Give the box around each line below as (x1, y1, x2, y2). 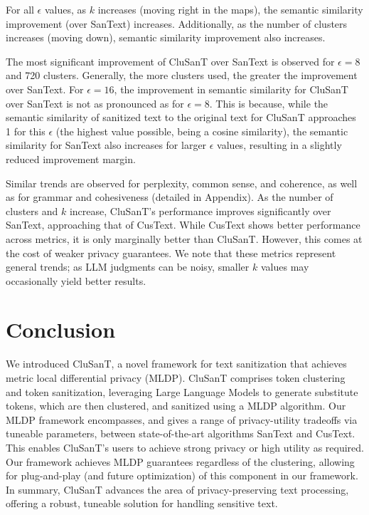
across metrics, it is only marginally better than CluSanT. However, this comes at (6, 231, 363, 246)
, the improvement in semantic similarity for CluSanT (114, 81, 348, 96)
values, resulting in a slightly (217, 137, 342, 152)
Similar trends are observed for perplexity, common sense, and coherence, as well (6, 175, 358, 190)
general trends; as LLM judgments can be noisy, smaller (6, 259, 250, 274)
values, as (44, 2, 87, 16)
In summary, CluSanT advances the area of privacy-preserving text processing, (6, 482, 349, 496)
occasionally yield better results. (6, 273, 146, 288)
